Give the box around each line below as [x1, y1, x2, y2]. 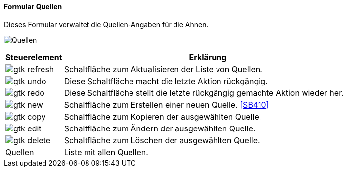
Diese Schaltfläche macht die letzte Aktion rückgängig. [64, 76, 268, 86]
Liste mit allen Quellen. [64, 147, 148, 157]
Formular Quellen [4, 2, 62, 11]
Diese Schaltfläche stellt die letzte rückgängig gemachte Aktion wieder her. [64, 87, 344, 98]
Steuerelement [5, 52, 62, 62]
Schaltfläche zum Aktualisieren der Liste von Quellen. [64, 64, 262, 74]
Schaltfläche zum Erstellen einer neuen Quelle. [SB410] [64, 99, 269, 110]
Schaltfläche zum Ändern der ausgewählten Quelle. [64, 123, 256, 133]
